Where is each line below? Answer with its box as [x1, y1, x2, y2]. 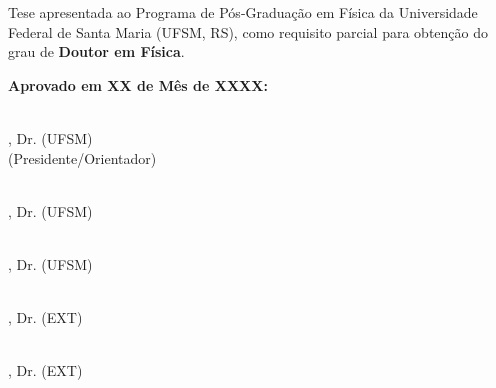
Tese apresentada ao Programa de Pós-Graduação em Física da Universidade [8, 2, 478, 22]
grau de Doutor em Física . [8, 41, 185, 62]
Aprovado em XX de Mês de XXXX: [8, 74, 268, 95]
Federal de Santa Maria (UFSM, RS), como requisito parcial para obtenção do [8, 21, 489, 42]
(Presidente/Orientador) [8, 147, 157, 168]
